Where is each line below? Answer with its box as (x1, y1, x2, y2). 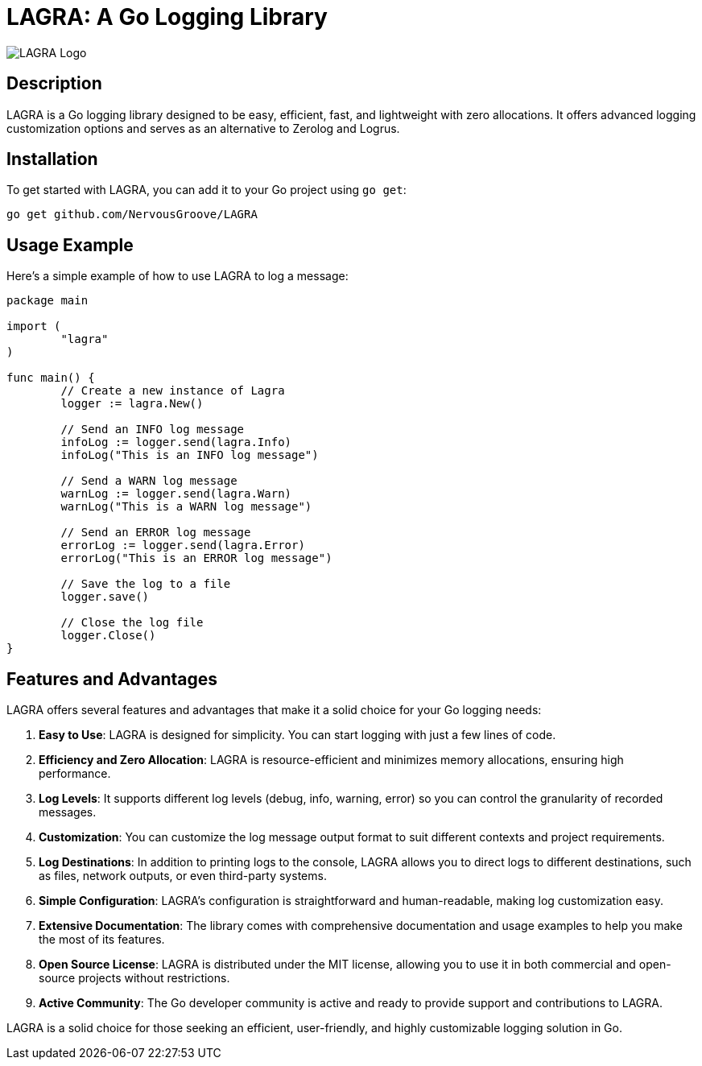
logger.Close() (60, 629, 156, 642)
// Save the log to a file (60, 577, 231, 591)
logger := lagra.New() (60, 397, 204, 411)
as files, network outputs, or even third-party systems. (39, 869, 327, 883)
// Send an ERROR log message (60, 526, 251, 539)
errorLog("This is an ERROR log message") (60, 552, 332, 565)
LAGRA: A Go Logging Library (6, 3, 328, 31)
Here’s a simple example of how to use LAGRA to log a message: (6, 269, 349, 283)
